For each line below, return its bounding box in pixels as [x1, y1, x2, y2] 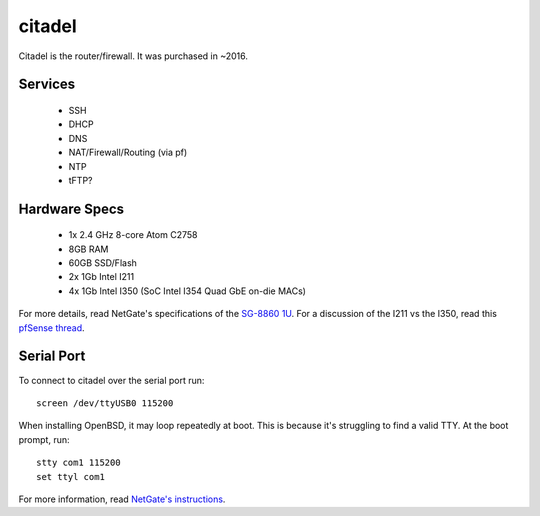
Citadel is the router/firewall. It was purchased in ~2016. [18, 50, 249, 62]
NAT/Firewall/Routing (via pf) [68, 146, 188, 159]
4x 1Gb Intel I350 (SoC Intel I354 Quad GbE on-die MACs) [68, 285, 307, 297]
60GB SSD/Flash [68, 257, 137, 269]
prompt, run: [18, 433, 70, 445]
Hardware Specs [18, 200, 125, 217]
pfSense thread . [18, 321, 85, 334]
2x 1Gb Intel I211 [68, 271, 135, 283]
